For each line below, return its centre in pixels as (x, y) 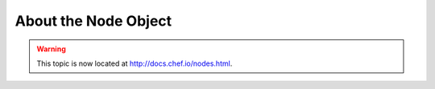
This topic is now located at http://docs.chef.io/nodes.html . (135, 63)
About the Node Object (93, 21)
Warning (51, 49)
